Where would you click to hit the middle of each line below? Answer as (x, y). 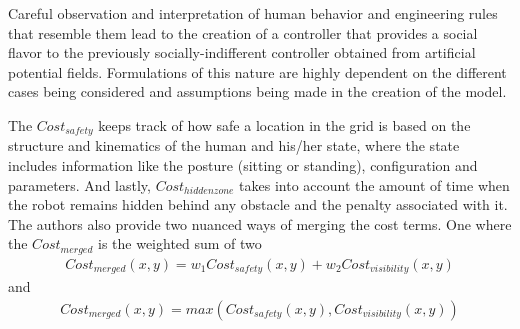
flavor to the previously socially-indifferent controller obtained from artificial (242, 52)
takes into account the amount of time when (374, 184)
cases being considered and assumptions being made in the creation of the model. (257, 91)
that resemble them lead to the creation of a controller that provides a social (243, 32)
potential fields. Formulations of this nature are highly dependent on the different (257, 71)
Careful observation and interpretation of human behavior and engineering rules (253, 13)
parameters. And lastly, (79, 184)
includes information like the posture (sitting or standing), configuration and (243, 165)
